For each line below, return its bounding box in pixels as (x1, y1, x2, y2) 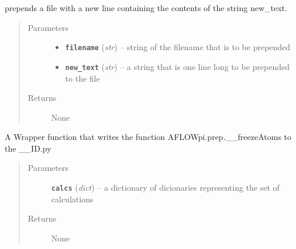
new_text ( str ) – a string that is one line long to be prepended (65, 60, 290, 72)
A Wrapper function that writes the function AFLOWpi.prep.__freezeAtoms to (5, 131, 292, 143)
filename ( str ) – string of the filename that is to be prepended (65, 41, 291, 53)
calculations (51, 192, 94, 205)
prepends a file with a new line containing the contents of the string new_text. (5, 2, 287, 13)
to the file (65, 72, 100, 84)
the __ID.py (5, 142, 51, 154)
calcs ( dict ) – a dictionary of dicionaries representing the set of (51, 181, 280, 194)
